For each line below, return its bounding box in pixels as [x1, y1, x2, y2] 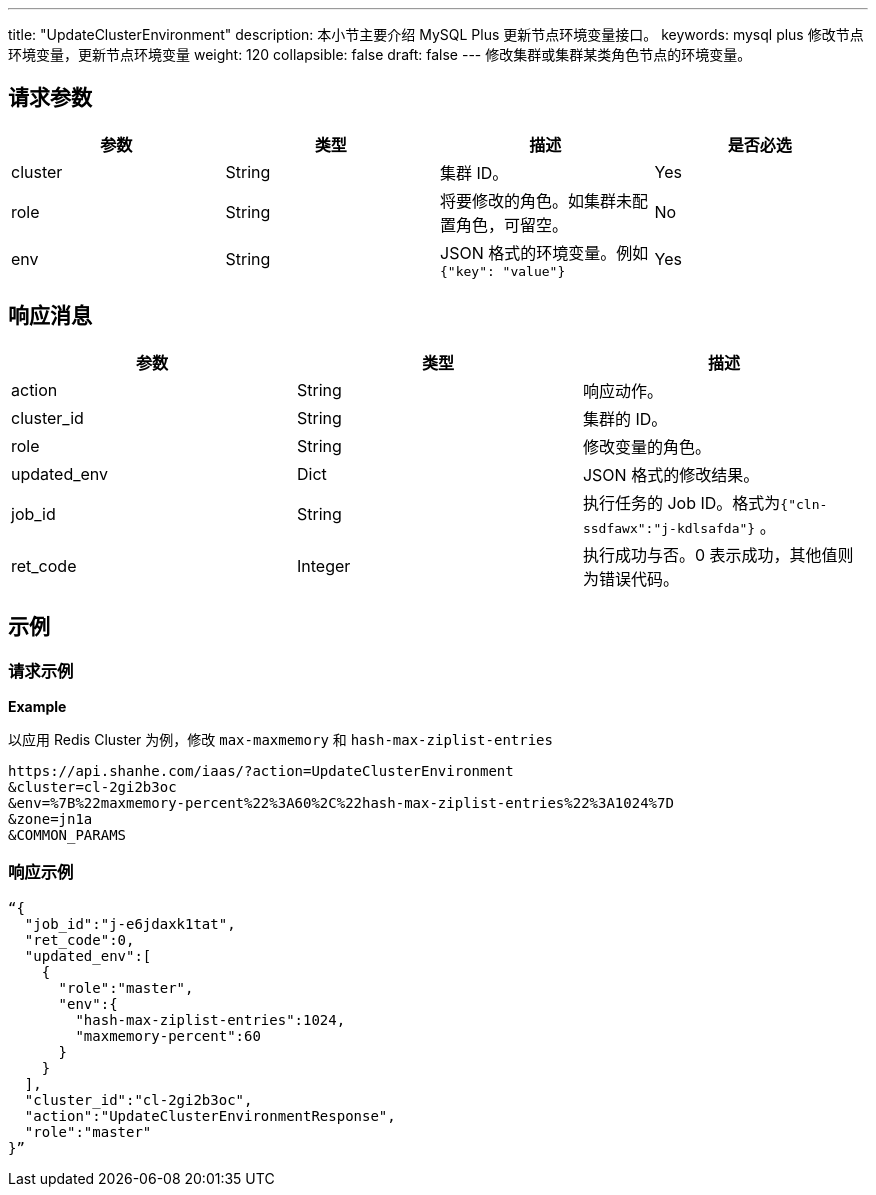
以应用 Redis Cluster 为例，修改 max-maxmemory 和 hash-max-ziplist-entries [8, 730, 553, 748]
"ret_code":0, [24, 931, 135, 948]
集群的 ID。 [582, 408, 668, 429]
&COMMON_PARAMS [8, 826, 127, 843]
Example [8, 697, 67, 715]
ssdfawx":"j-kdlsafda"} [582, 520, 756, 536]
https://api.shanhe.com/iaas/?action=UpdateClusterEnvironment [8, 762, 514, 779]
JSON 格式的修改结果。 [582, 464, 760, 485]
